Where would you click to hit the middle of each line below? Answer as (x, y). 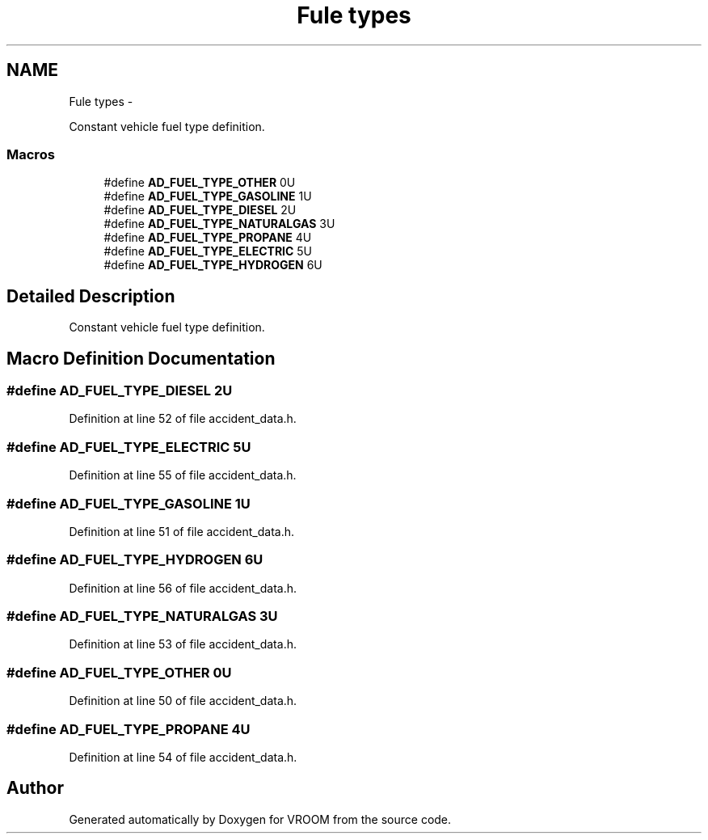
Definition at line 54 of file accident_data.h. (183, 757)
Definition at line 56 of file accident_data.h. (183, 588)
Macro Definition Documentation (141, 358)
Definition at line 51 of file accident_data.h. (182, 531)
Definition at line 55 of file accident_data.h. (183, 475)
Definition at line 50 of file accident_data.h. (183, 701)
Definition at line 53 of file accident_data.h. (183, 644)
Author (35, 788)
